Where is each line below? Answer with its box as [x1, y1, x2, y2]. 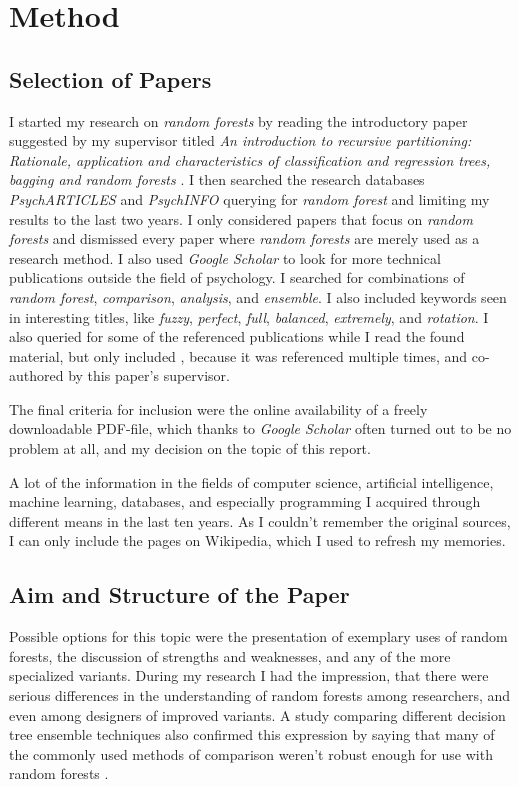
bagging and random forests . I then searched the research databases [9, 169, 425, 190]
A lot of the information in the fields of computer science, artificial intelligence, [9, 471, 494, 492]
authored [9, 365, 64, 386]
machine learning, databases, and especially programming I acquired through [9, 491, 481, 512]
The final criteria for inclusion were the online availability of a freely [9, 398, 428, 419]
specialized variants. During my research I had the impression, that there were [9, 665, 489, 686]
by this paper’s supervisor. [68, 365, 231, 386]
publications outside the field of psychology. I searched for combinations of [9, 267, 465, 288]
